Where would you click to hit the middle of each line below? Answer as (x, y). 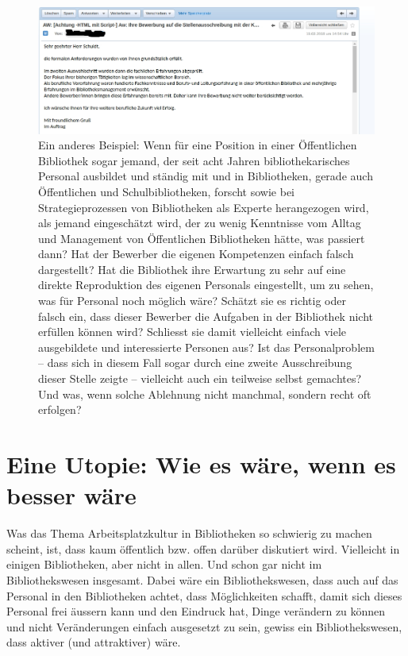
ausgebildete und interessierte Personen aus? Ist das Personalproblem (206, 347)
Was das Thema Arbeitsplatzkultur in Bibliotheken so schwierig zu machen (189, 533)
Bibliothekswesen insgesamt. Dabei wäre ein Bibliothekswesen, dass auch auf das (202, 579)
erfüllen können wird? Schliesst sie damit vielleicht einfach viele (192, 332)
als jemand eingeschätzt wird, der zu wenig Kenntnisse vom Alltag (200, 223)
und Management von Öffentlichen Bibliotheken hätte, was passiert (202, 238)
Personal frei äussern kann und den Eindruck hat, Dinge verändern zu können (196, 611)
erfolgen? (60, 409)
